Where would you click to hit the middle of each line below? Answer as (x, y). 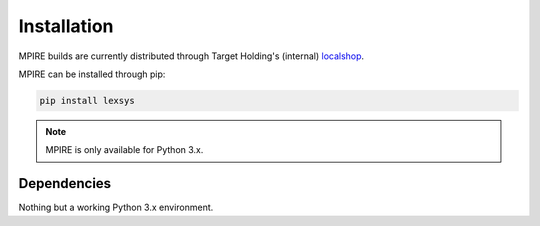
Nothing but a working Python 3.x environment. (116, 207)
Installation (66, 26)
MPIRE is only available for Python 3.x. (124, 150)
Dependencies (65, 183)
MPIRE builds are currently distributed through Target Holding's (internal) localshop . (191, 56)
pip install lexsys (87, 100)
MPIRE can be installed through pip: (92, 74)
